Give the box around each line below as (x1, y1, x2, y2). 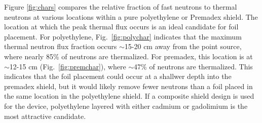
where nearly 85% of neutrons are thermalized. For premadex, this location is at (4, 51, 253, 61)
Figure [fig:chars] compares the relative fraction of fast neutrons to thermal (4, 2, 237, 12)
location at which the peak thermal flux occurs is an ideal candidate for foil (4, 21, 239, 32)
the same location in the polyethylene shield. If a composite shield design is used (4, 91, 254, 101)
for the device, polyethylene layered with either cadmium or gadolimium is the (4, 100, 248, 111)
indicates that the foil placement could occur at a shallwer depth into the (4, 71, 232, 81)
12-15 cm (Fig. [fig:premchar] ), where (9, 61, 126, 71)
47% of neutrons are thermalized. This (134, 61, 253, 71)
